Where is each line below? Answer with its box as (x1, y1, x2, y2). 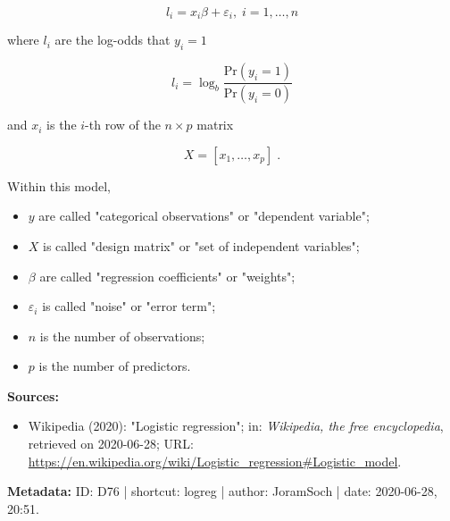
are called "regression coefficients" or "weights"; (39, 266, 296, 285)
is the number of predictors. (38, 357, 191, 375)
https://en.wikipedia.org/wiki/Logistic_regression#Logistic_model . (28, 451, 402, 470)
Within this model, (7, 176, 111, 195)
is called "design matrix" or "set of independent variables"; (43, 236, 360, 255)
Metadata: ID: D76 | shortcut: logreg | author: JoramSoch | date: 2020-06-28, (7, 482, 437, 500)
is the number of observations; (39, 326, 205, 345)
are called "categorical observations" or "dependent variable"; (38, 206, 370, 225)
